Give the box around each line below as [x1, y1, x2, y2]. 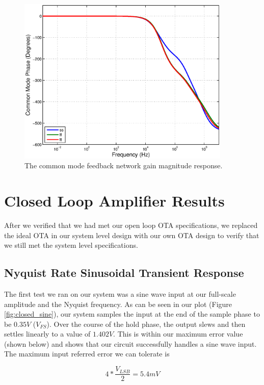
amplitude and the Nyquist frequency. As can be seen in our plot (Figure [4, 298, 232, 309]
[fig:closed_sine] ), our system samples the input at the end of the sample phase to [4, 309, 260, 319]
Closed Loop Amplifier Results [4, 190, 225, 211]
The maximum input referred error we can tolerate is [4, 348, 170, 359]
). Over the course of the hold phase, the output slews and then [46, 318, 246, 329]
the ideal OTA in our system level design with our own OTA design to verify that [4, 229, 259, 240]
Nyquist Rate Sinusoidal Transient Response [4, 265, 244, 280]
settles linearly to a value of [4, 328, 91, 339]
